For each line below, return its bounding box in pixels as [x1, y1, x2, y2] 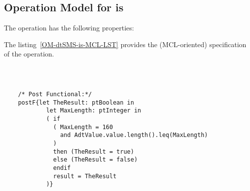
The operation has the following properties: [4, 23, 134, 33]
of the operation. [4, 49, 54, 59]
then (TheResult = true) [53, 148, 134, 155]
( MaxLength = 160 [53, 123, 113, 131]
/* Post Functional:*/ [18, 90, 92, 98]
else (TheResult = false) [53, 156, 138, 164]
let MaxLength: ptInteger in [46, 107, 141, 114]
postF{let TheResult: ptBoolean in [18, 99, 134, 106]
